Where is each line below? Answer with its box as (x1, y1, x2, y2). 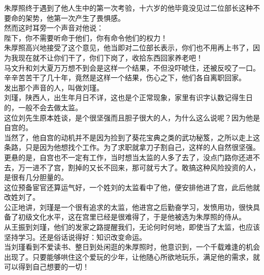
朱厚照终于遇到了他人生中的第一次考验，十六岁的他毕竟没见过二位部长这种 (4, 3, 253, 13)
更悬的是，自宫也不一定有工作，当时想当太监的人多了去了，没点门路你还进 (4, 151, 253, 162)
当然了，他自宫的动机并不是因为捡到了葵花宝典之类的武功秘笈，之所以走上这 (4, 132, 260, 142)
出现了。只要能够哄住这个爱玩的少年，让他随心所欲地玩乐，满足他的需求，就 (4, 251, 260, 262)
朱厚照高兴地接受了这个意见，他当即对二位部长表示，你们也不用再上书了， (4, 42, 253, 53)
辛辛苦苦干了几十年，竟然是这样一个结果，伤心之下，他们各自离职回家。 (4, 72, 246, 83)
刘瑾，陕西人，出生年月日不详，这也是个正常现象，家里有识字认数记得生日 (4, 92, 253, 103)
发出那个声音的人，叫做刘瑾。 (4, 82, 104, 93)
